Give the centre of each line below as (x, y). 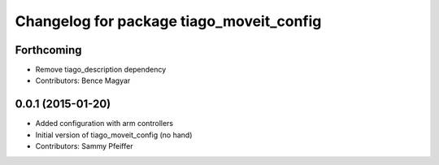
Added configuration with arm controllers (104, 124)
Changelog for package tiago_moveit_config (168, 21)
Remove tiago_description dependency (101, 70)
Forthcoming (48, 50)
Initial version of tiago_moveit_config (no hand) (114, 135)
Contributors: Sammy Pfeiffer (84, 146)
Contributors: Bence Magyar (83, 80)
